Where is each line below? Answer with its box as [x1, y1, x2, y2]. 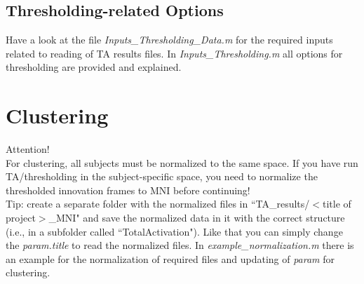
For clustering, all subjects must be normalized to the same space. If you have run [6, 155, 358, 170]
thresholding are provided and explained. [6, 60, 182, 74]
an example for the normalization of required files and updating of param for [6, 251, 335, 266]
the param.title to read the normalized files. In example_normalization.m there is [6, 238, 354, 252]
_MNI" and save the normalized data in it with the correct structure [48, 210, 345, 225]
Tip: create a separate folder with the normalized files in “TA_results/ [6, 196, 310, 211]
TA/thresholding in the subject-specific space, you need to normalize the [6, 169, 318, 184]
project [6, 210, 36, 225]
